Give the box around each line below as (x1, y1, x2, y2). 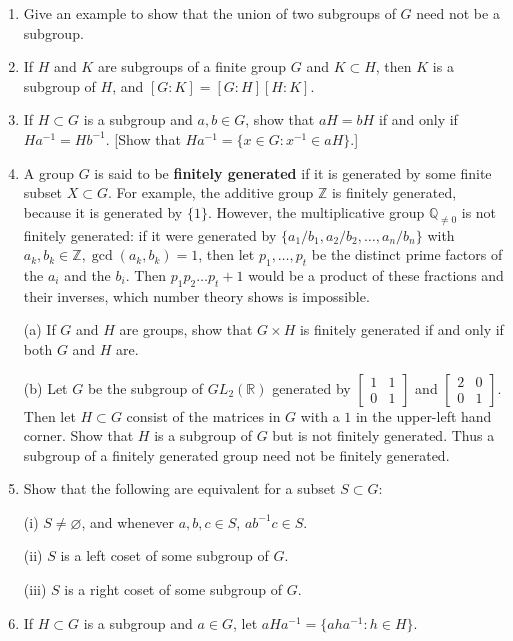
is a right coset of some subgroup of (64, 579, 283, 600)
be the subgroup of (87, 377, 204, 398)
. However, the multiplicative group (207, 201, 425, 222)
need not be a (416, 3, 500, 23)
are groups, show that (119, 319, 253, 340)
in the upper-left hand (355, 405, 492, 426)
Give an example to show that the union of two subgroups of (23, 3, 396, 23)
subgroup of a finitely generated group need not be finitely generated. (23, 444, 450, 465)
